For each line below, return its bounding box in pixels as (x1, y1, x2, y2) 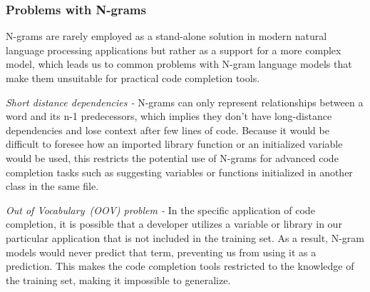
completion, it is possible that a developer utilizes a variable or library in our (6, 216, 342, 231)
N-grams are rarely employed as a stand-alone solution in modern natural (6, 29, 327, 44)
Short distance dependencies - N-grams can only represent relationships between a (6, 94, 364, 109)
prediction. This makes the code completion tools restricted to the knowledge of (6, 258, 354, 273)
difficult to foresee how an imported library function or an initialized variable (6, 136, 343, 151)
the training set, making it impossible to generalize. (6, 272, 231, 287)
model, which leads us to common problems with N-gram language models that (6, 56, 352, 71)
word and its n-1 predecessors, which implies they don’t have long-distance (6, 109, 332, 124)
